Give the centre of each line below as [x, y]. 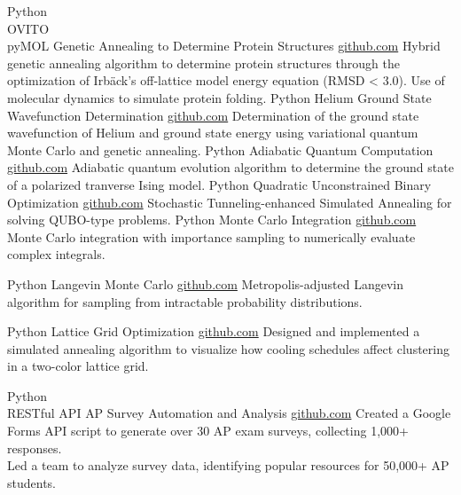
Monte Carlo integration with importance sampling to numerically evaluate [211, 236]
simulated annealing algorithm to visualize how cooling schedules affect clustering [228, 348]
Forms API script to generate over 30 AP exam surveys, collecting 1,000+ [208, 431]
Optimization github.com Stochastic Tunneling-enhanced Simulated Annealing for [230, 202]
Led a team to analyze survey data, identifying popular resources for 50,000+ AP [228, 465]
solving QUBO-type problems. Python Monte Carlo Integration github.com [212, 220]
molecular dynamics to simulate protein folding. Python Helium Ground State [219, 97]
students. [31, 482]
